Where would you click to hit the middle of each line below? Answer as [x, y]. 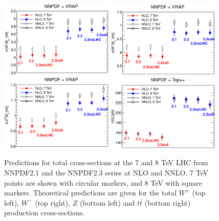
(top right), [53, 202]
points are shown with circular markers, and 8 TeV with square [103, 182]
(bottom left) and [107, 202]
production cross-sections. [45, 213]
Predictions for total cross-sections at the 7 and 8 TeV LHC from [106, 162]
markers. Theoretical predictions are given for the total [90, 193]
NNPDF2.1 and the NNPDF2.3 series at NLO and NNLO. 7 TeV [106, 173]
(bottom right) [168, 202]
